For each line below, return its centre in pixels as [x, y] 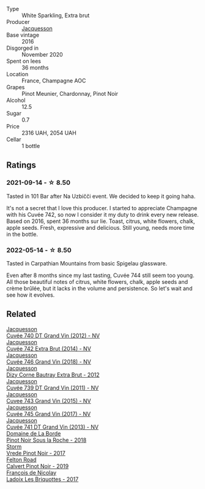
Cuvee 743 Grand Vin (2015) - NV [49, 401]
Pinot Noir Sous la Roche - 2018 [47, 440]
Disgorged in [22, 48]
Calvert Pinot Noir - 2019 [38, 466]
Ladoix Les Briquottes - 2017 [43, 479]
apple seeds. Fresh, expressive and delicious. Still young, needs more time [100, 227]
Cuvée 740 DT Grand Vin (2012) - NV [53, 335]
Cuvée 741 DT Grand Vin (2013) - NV [53, 427]
